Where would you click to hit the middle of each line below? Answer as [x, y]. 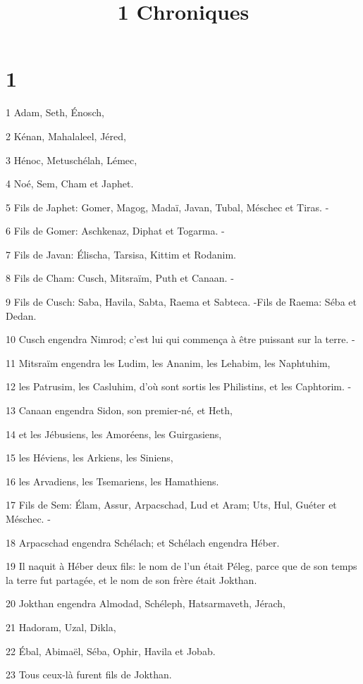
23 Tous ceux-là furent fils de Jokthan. [89, 674]
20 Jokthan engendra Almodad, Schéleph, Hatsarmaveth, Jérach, [146, 603]
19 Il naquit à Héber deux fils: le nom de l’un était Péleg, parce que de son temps [181, 566]
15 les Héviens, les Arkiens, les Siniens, [90, 458]
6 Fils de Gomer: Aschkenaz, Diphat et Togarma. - [115, 231]
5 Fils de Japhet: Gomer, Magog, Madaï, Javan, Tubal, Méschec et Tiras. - [167, 207]
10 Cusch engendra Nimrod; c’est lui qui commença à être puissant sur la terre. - [180, 339]
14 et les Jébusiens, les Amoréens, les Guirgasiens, [114, 434]
